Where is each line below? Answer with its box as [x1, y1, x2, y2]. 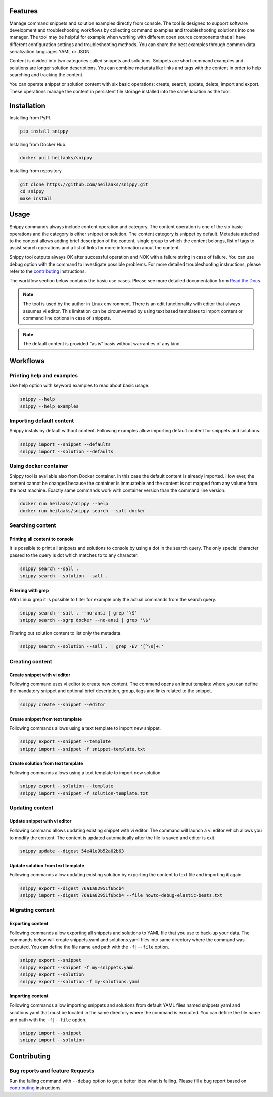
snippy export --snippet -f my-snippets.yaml [20, 964, 135, 971]
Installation [9, 101, 45, 110]
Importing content [9, 993, 49, 999]
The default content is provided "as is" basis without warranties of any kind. [23, 341, 181, 347]
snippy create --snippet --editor [20, 701, 106, 708]
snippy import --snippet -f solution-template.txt [20, 791, 149, 796]
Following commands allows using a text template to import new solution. [9, 769, 162, 776]
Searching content [9, 522, 56, 529]
